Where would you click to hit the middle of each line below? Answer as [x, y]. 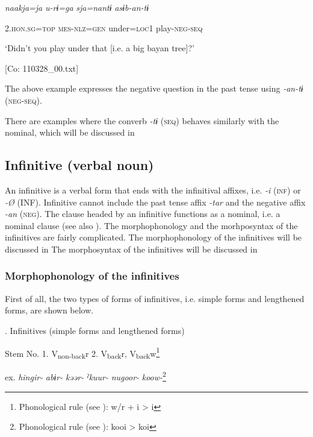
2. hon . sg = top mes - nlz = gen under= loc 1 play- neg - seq [104, 27]
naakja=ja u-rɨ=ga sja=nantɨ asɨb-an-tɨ [77, 7]
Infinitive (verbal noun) [79, 165]
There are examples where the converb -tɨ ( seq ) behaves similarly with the [142, 120]
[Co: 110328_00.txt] [42, 68]
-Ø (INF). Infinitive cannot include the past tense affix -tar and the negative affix [155, 202]
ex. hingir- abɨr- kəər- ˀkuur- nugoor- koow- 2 [85, 376]
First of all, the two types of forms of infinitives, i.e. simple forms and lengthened [155, 298]
